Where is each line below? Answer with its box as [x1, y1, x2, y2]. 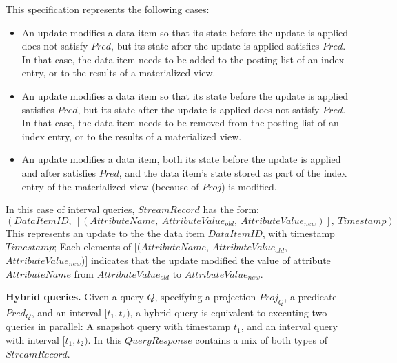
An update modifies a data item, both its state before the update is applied [21, 152, 341, 166]
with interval [6, 332, 59, 346]
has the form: [203, 202, 259, 217]
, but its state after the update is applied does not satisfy [77, 102, 320, 116]
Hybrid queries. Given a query [6, 289, 144, 304]
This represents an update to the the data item [6, 225, 205, 240]
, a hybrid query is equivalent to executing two [130, 305, 327, 319]
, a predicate [284, 289, 337, 304]
